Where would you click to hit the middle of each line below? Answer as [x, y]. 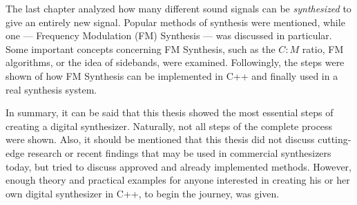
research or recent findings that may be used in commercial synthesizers [179, 152]
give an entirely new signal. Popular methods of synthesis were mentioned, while [175, 22]
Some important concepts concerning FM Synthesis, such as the [141, 48]
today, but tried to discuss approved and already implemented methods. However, [178, 166]
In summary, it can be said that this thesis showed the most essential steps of [170, 112]
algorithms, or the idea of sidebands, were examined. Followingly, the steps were [175, 62]
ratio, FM [323, 48]
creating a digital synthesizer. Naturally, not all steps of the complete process [169, 126]
